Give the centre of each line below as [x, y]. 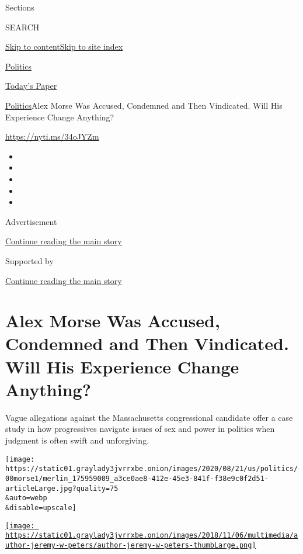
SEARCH [22, 27]
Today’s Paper [31, 86]
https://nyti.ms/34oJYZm [52, 136]
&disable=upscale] [41, 508]
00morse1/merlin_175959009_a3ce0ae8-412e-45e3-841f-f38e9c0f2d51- [137, 478]
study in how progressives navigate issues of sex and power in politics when [140, 429]
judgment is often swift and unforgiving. [77, 440]
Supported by [29, 260]
